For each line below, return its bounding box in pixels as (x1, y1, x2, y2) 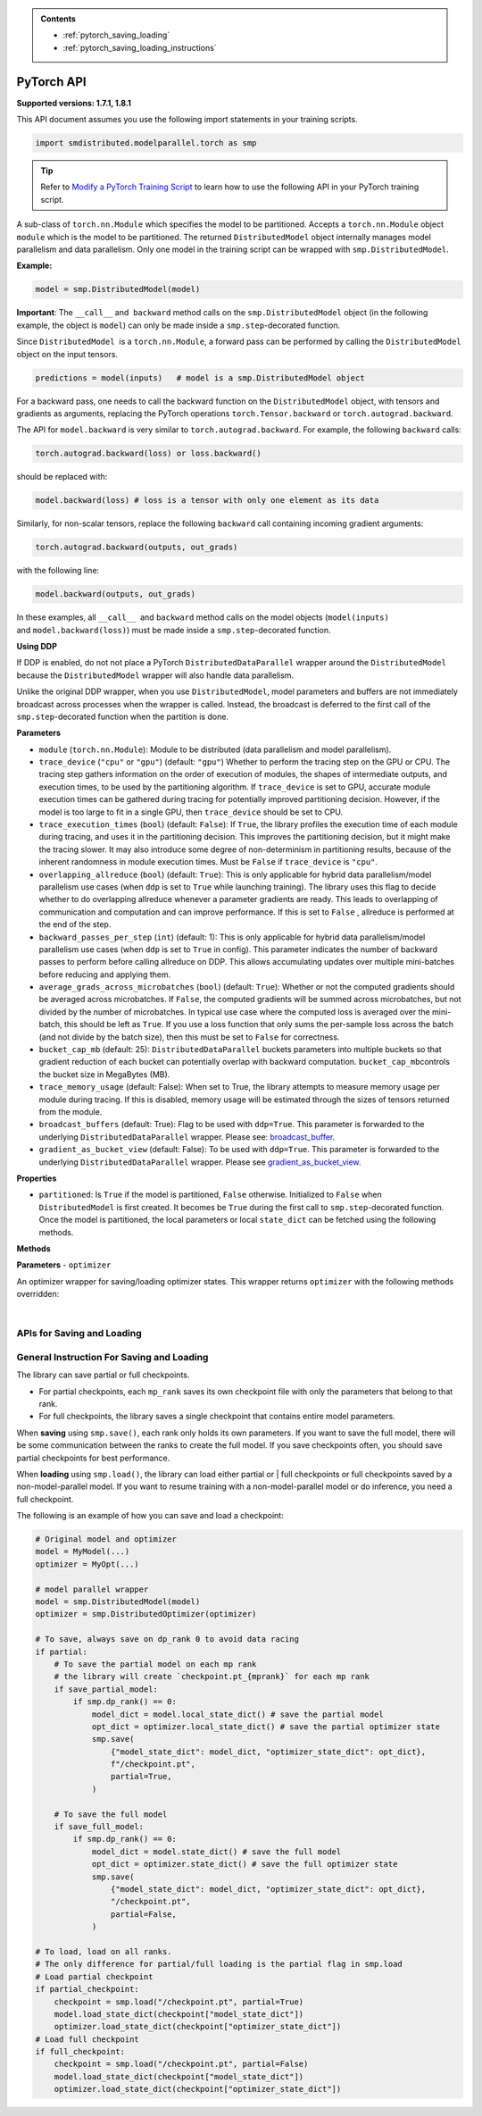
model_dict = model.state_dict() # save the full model (91, 1846, 342, 1857)
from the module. (38, 1107, 103, 1117)
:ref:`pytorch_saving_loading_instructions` (62, 42, 218, 53)
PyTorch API (16, 74, 87, 89)
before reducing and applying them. (38, 969, 171, 980)
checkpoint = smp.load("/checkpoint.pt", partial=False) (54, 2059, 309, 2070)
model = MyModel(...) (35, 1546, 130, 1557)
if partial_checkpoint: (35, 1984, 140, 1995)
